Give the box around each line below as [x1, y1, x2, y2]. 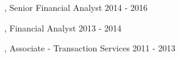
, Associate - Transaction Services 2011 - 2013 [4, 42, 176, 54]
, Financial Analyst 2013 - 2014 [4, 21, 122, 34]
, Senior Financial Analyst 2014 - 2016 [4, 1, 148, 13]
